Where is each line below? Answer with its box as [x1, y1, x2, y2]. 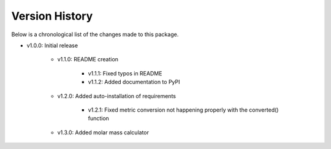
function [88, 115, 110, 122]
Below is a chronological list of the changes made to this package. [11, 31, 179, 38]
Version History [11, 9, 93, 23]
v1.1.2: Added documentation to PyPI [88, 78, 180, 86]
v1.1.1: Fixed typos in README [88, 69, 162, 77]
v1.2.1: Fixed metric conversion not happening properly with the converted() [88, 106, 279, 113]
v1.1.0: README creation [57, 56, 119, 63]
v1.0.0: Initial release [26, 42, 78, 49]
